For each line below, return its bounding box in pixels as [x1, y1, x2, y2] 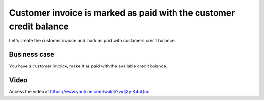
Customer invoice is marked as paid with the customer [9, 7, 235, 18]
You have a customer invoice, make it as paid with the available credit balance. [9, 63, 168, 69]
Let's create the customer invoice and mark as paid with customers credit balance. [9, 38, 176, 44]
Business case [9, 50, 55, 59]
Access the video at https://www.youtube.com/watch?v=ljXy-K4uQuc [9, 89, 150, 95]
